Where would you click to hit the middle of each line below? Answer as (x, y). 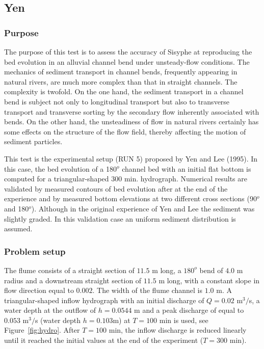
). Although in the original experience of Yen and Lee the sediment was (143, 208)
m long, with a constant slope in (209, 280)
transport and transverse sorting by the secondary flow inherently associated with (132, 111)
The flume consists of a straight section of (69, 270)
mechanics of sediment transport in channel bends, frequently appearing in (121, 72)
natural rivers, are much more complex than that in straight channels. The (121, 81)
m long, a (167, 270)
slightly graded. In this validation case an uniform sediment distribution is (120, 218)
